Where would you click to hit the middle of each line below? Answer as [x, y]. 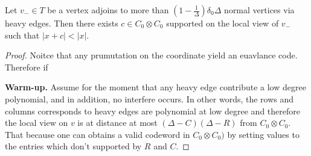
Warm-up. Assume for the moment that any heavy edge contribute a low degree [155, 87]
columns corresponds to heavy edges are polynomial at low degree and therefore [152, 111]
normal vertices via [259, 10]
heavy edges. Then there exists [62, 23]
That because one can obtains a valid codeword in [98, 134]
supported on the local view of [223, 23]
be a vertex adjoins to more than [108, 10]
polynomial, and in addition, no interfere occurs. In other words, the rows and [149, 98]
